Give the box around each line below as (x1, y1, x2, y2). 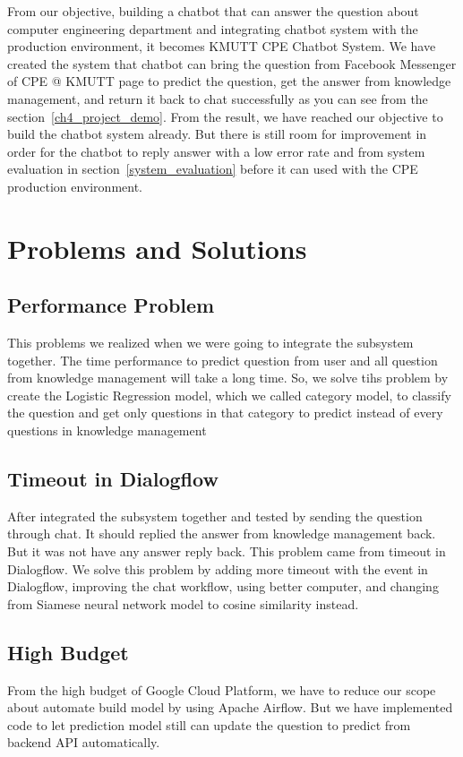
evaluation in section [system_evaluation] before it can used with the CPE (7, 159, 418, 178)
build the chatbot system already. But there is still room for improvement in (7, 125, 427, 143)
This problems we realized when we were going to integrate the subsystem (7, 333, 414, 352)
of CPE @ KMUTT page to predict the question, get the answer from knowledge (7, 72, 451, 90)
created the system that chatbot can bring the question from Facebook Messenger (7, 54, 457, 73)
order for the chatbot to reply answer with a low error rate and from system (7, 142, 425, 160)
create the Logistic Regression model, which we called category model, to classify (7, 385, 451, 404)
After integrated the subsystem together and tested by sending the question (7, 506, 423, 525)
